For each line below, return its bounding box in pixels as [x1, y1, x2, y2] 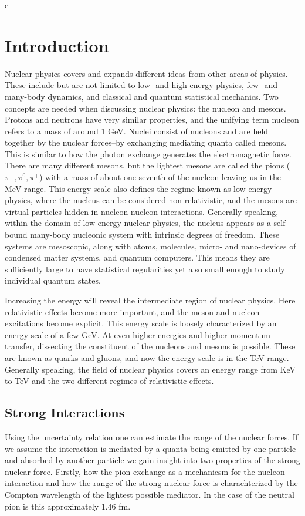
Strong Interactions [5, 403, 125, 421]
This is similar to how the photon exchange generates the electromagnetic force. [5, 147, 292, 160]
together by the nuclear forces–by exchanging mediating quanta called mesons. [5, 136, 287, 149]
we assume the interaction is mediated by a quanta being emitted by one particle [5, 442, 296, 454]
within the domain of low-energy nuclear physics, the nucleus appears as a [5, 217, 271, 229]
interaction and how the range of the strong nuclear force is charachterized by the [5, 477, 298, 489]
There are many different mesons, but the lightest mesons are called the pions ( [5, 159, 290, 171]
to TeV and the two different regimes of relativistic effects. [5, 375, 214, 387]
